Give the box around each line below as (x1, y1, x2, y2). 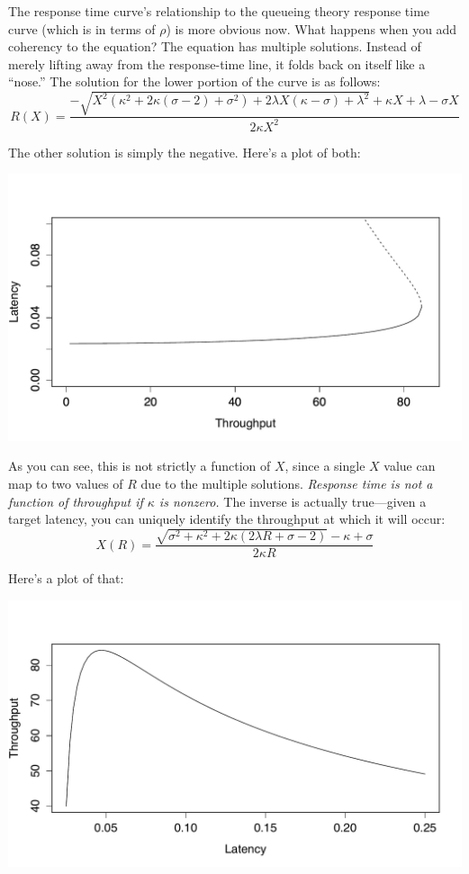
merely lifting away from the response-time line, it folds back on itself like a (8, 54, 426, 73)
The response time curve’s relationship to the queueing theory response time (8, 2, 430, 20)
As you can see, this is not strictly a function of (8, 456, 271, 475)
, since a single (284, 456, 365, 475)
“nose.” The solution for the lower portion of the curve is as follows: (8, 72, 381, 91)
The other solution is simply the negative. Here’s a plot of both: (8, 142, 361, 161)
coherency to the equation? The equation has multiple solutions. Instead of (8, 37, 421, 56)
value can (383, 456, 436, 475)
